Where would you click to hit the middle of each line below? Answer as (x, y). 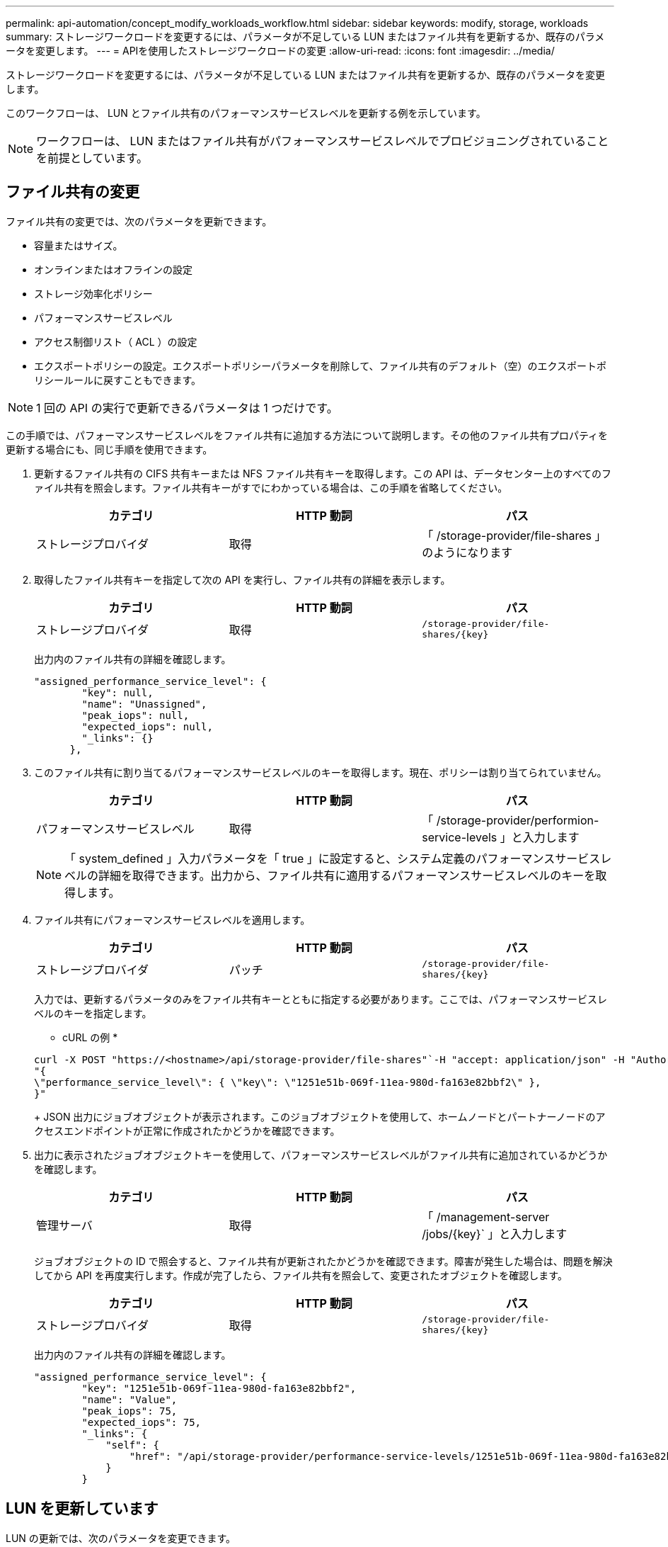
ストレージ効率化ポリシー (93, 293)
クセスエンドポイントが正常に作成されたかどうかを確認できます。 (187, 1130)
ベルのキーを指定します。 (93, 1013)
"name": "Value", (129, 1399)
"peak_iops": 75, (129, 1411)
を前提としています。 (92, 158)
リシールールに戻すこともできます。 (118, 380)
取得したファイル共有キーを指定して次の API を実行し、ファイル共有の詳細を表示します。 (242, 579)
